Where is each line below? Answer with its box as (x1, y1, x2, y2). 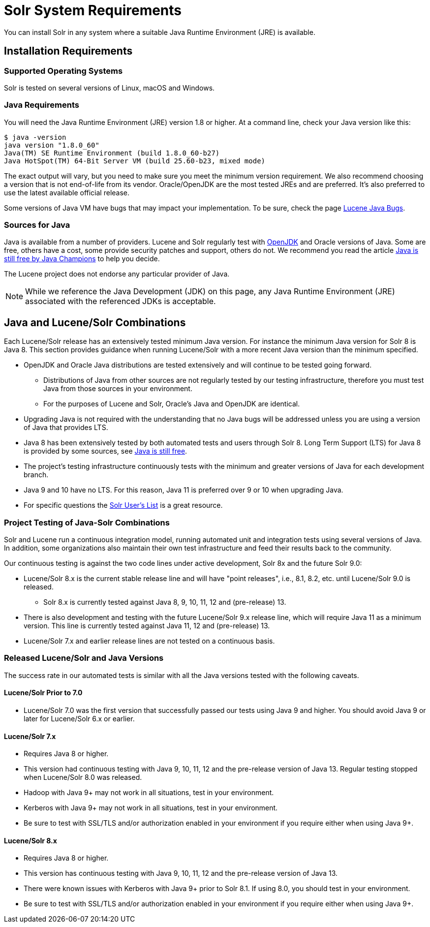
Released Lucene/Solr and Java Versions (4, 653, 164, 663)
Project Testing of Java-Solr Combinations (4, 517, 170, 527)
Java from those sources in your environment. (43, 384, 192, 393)
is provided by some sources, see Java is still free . (24, 447, 187, 456)
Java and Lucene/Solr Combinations (4, 316, 186, 329)
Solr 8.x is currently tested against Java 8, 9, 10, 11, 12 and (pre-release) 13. (43, 598, 286, 607)
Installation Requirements (4, 45, 133, 58)
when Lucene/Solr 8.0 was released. (24, 773, 142, 782)
